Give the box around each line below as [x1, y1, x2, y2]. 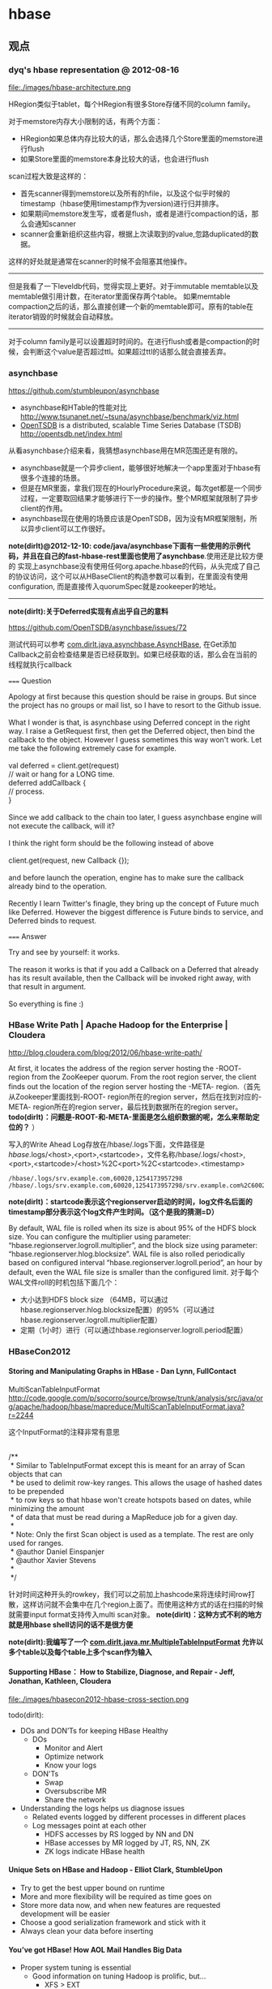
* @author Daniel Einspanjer [10, 1547, 105, 1556]
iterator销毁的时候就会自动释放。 [8, 312, 118, 321]
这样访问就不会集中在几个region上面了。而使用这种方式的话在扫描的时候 [22, 1599, 264, 1609]
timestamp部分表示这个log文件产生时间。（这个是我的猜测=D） [8, 1207, 219, 1217]
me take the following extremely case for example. [8, 743, 176, 753]
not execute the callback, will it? [8, 821, 115, 831]
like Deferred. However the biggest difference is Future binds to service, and [8, 907, 264, 917]
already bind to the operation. [8, 881, 108, 891]
